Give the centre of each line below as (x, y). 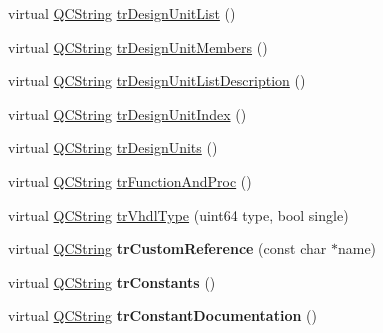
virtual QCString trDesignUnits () (113, 147)
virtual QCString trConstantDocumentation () (162, 315)
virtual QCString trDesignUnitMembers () (138, 46)
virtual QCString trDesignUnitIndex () (127, 113)
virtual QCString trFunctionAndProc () (130, 180)
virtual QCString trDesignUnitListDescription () (157, 80)
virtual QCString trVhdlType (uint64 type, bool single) (178, 214)
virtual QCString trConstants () (112, 281)
